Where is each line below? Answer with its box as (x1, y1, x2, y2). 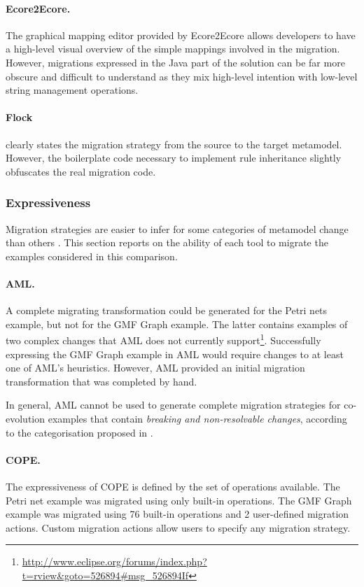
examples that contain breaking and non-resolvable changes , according (48, 411, 347, 425)
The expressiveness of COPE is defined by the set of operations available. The (6, 479, 340, 493)
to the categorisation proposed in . (6, 425, 153, 439)
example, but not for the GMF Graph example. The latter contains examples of (6, 316, 348, 331)
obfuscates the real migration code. (6, 164, 156, 178)
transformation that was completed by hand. (6, 374, 197, 388)
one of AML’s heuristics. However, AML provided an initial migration (6, 360, 305, 375)
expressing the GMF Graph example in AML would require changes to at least (6, 346, 344, 361)
